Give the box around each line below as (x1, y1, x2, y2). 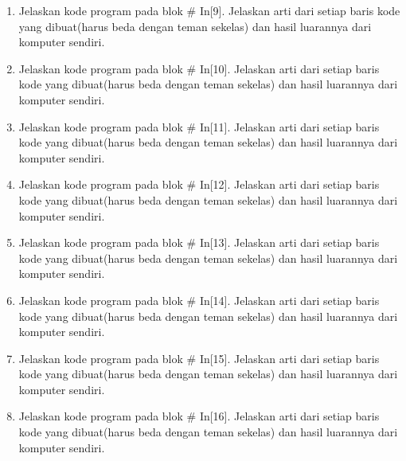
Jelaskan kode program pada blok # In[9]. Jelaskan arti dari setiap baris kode (18, 2, 400, 18)
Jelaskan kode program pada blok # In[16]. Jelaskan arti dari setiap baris (18, 408, 380, 424)
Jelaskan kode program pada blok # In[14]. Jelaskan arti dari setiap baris (18, 291, 380, 308)
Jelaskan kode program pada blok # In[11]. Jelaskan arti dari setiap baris (18, 118, 380, 135)
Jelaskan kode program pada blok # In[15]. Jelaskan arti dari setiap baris (18, 350, 380, 366)
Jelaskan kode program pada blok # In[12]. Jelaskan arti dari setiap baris (18, 176, 380, 193)
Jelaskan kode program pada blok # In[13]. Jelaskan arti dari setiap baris (18, 234, 380, 251)
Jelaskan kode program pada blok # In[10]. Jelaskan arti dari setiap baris (18, 60, 380, 76)
